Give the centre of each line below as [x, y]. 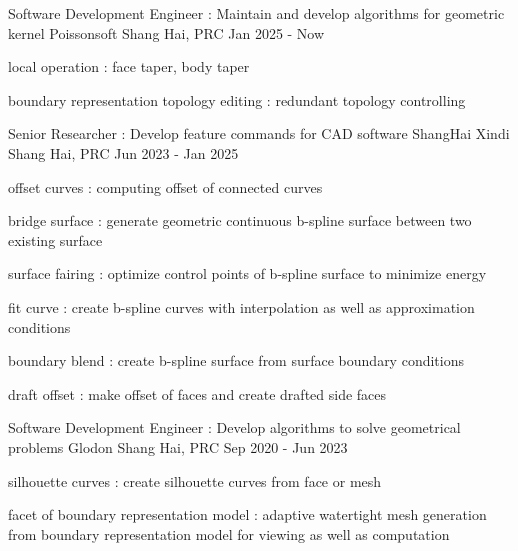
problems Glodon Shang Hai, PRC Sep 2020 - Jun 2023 [178, 446]
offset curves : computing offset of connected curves [165, 186]
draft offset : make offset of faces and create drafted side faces [197, 393]
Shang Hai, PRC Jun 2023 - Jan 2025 [123, 152]
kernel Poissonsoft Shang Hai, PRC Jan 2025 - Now [166, 32]
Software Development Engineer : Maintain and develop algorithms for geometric [256, 13]
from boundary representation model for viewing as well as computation [229, 533]
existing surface [55, 239]
